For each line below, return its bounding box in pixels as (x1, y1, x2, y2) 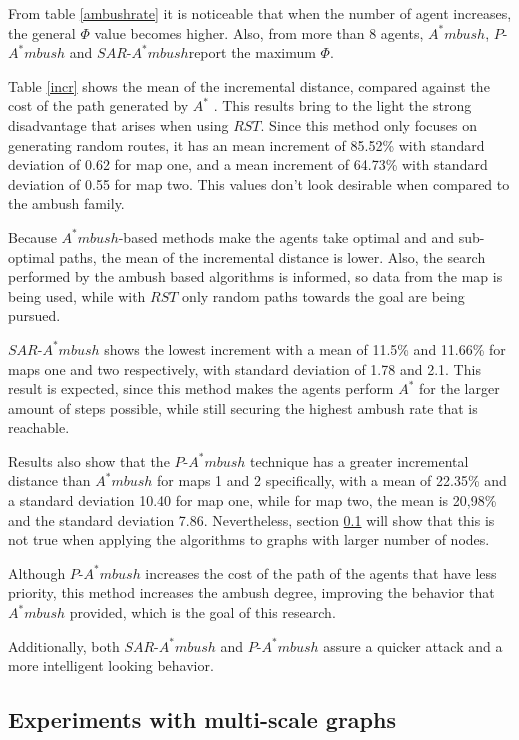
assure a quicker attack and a (323, 635, 503, 656)
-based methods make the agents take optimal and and (118, 226, 455, 247)
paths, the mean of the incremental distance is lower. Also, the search (59, 246, 486, 267)
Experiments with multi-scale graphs (8, 704, 396, 735)
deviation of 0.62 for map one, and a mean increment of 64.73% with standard (8, 154, 488, 175)
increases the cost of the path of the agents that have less (145, 562, 497, 583)
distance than (8, 470, 91, 491)
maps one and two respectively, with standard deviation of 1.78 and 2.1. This (8, 358, 481, 379)
